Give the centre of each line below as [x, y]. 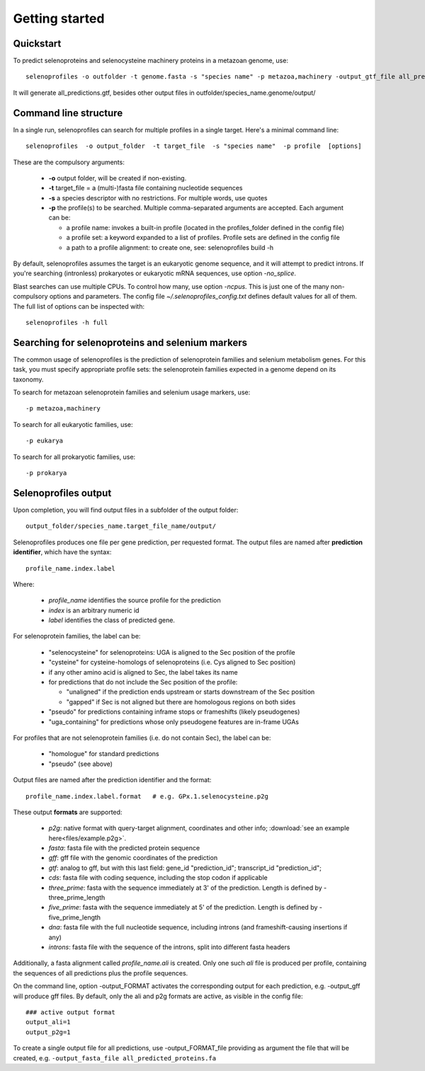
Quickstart [37, 44]
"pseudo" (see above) [81, 764]
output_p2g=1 [48, 1032]
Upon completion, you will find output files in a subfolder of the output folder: [126, 510]
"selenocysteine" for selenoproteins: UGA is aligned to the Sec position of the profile [172, 652]
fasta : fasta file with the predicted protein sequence [124, 848]
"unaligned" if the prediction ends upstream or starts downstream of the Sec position [191, 692]
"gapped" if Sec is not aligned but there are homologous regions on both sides [181, 701]
